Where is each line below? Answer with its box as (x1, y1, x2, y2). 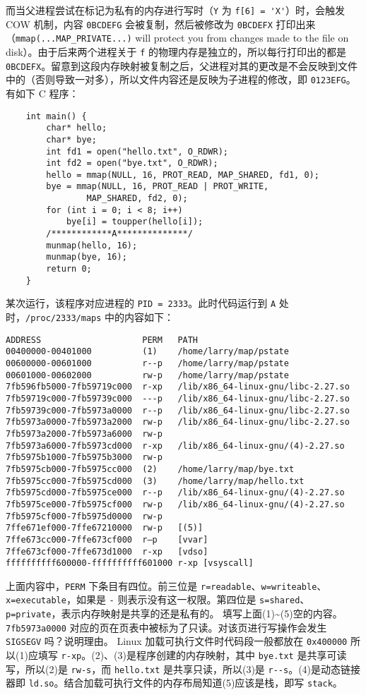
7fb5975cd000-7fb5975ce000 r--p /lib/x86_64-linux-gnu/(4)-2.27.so (6, 488, 345, 498)
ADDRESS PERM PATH (6, 334, 199, 345)
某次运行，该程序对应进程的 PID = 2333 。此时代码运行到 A (6, 296, 276, 310)
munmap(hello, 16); (46, 240, 138, 250)
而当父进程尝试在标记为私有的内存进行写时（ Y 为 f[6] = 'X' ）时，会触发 (6, 3, 346, 17)
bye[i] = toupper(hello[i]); (66, 217, 203, 227)
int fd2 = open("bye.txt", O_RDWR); (46, 158, 218, 169)
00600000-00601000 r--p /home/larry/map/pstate (6, 358, 289, 368)
